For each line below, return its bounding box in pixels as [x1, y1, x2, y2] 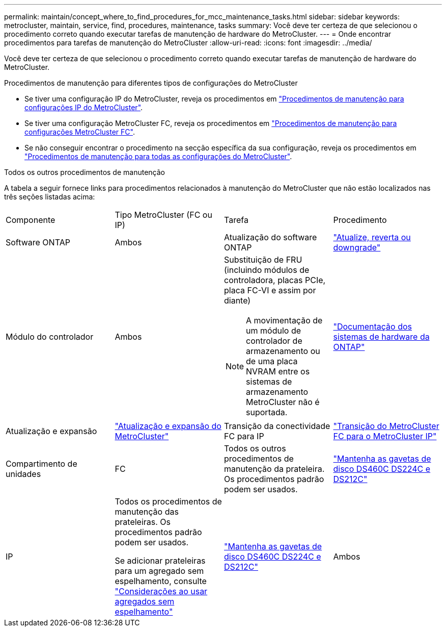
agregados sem [115, 596, 175, 607]
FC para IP [224, 431, 264, 441]
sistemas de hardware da [333, 332, 430, 342]
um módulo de [246, 325, 301, 336]
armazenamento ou [246, 346, 320, 356]
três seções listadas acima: [4, 192, 95, 201]
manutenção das [115, 507, 179, 517]
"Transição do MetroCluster [333, 421, 439, 431]
